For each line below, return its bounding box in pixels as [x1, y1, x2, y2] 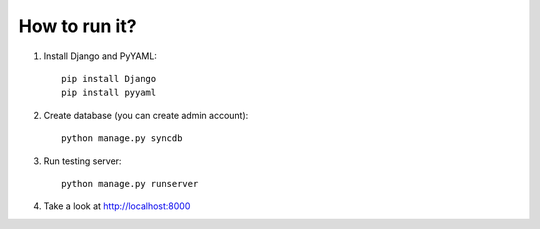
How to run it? [18, 15, 137, 37]
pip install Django [61, 73, 157, 84]
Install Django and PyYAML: [43, 50, 157, 62]
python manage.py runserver [61, 178, 199, 189]
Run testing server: [43, 155, 122, 167]
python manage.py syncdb [61, 133, 183, 144]
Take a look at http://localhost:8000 [43, 200, 191, 212]
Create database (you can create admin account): [43, 109, 249, 121]
